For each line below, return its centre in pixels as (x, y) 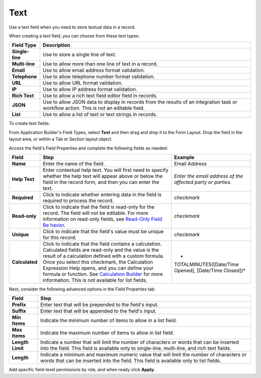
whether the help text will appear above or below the (103, 176)
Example (184, 157)
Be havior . (54, 225)
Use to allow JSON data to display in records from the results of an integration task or (140, 102)
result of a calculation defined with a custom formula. (103, 256)
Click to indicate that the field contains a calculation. (102, 243)
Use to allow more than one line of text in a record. (100, 64)
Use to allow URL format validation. (83, 83)
